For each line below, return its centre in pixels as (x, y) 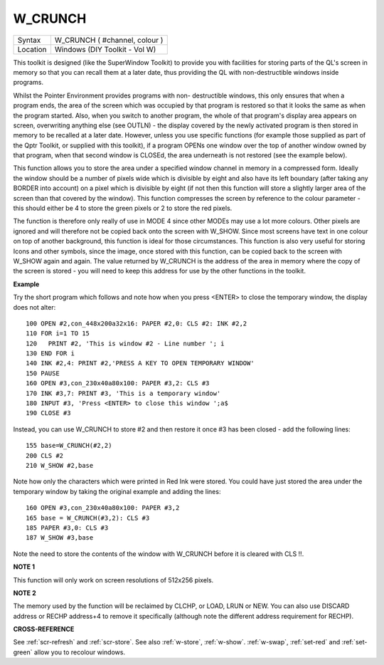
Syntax (29, 40)
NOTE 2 (25, 593)
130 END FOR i (50, 354)
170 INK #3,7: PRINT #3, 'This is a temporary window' (123, 393)
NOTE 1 (24, 567)
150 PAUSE (43, 373)
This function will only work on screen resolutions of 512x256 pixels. (113, 580)
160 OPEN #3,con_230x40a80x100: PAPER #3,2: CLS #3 (118, 383)
